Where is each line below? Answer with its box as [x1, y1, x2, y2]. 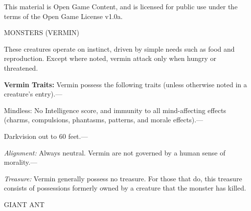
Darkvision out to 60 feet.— [4, 131, 88, 141]
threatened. [4, 62, 38, 73]
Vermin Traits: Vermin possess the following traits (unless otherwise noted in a [4, 79, 247, 89]
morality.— [4, 157, 38, 167]
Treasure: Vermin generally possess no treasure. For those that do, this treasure [4, 173, 242, 183]
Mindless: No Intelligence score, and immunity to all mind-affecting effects [4, 105, 227, 115]
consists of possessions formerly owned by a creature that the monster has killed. [4, 183, 246, 193]
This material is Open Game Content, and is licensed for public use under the [4, 1, 238, 11]
